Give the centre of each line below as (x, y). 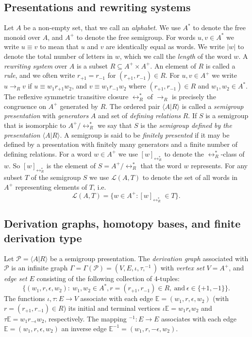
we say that (115, 125)
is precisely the (194, 97)
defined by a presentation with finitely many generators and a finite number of (121, 144)
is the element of (71, 165)
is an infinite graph (40, 268)
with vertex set (182, 268)
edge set (16, 278)
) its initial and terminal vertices (112, 308)
